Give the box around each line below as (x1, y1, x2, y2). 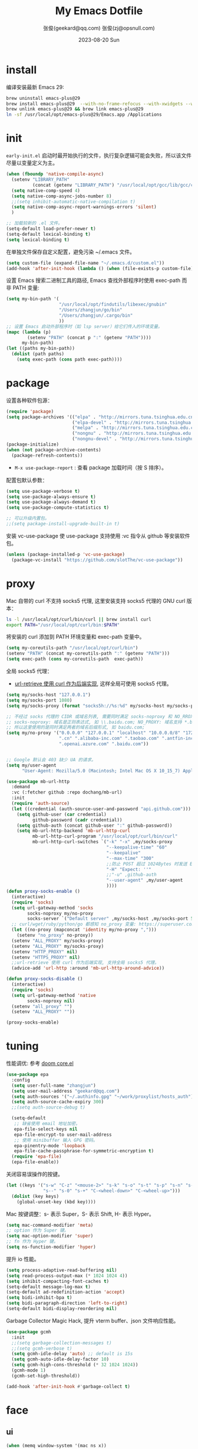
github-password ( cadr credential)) (32, 817, 123, 823)
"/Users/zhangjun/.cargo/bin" (58, 313, 133, 319)
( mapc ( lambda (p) (6, 329, 51, 335)
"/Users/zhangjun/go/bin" (58, 307, 123, 313)
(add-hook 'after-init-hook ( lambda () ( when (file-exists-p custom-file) (6, 265, 194, 271)
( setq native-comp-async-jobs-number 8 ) (11, 193, 112, 199)
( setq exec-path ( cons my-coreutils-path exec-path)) (6, 656, 144, 662)
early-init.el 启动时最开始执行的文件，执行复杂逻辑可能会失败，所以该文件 (6, 152, 192, 159)
